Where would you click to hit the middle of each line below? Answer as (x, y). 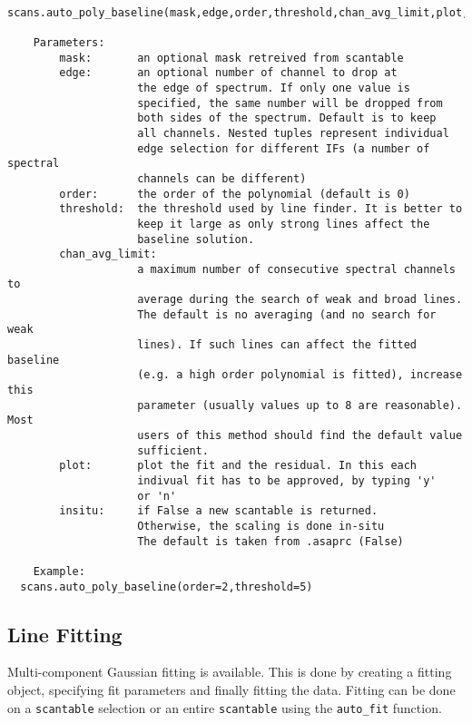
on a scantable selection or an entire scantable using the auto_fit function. (225, 707)
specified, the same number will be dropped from (290, 103)
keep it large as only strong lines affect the (284, 224)
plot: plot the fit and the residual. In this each (238, 466)
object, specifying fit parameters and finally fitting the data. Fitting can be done (231, 690)
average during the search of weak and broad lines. (300, 300)
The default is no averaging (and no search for (287, 314)
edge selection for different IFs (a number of (284, 148)
